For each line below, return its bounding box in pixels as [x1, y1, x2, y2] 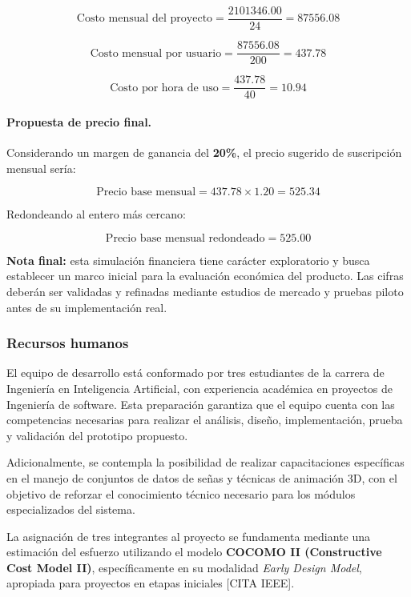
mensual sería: [6, 159, 76, 176]
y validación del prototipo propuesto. [6, 427, 188, 443]
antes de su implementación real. [6, 298, 167, 315]
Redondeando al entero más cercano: [6, 206, 186, 222]
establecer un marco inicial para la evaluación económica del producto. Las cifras [6, 267, 404, 284]
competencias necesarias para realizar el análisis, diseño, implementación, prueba [6, 411, 403, 428]
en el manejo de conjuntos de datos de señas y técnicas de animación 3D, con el [6, 469, 397, 486]
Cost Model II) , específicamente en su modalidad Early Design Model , [6, 559, 362, 575]
